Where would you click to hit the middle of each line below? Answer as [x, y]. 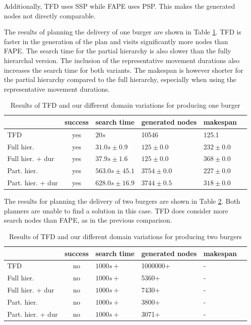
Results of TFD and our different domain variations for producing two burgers [125, 236]
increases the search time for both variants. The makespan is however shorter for [124, 70]
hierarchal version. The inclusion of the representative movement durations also [122, 60]
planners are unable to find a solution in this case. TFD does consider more [116, 210]
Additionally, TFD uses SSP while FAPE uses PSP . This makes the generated [119, 6]
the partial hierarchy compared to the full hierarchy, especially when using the [120, 79]
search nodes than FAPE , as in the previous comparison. [88, 220]
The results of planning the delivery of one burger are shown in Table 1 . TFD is [123, 32]
